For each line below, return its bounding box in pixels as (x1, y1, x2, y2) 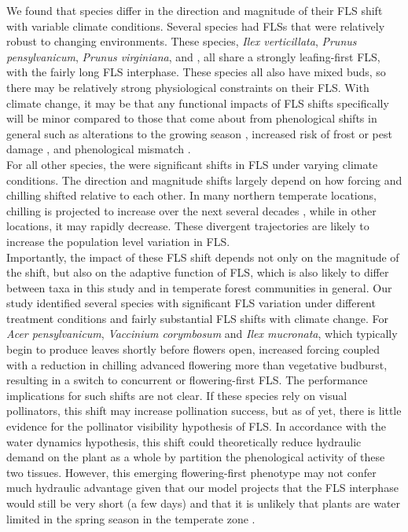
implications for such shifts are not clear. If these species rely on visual (6, 387, 347, 403)
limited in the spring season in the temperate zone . (6, 510, 255, 526)
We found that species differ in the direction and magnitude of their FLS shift (6, 2, 383, 18)
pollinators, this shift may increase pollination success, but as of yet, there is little (6, 402, 402, 419)
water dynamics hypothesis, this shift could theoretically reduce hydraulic (6, 433, 362, 449)
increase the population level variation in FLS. (6, 233, 230, 249)
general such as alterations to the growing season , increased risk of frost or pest (6, 125, 392, 141)
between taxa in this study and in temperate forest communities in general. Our (6, 279, 392, 295)
